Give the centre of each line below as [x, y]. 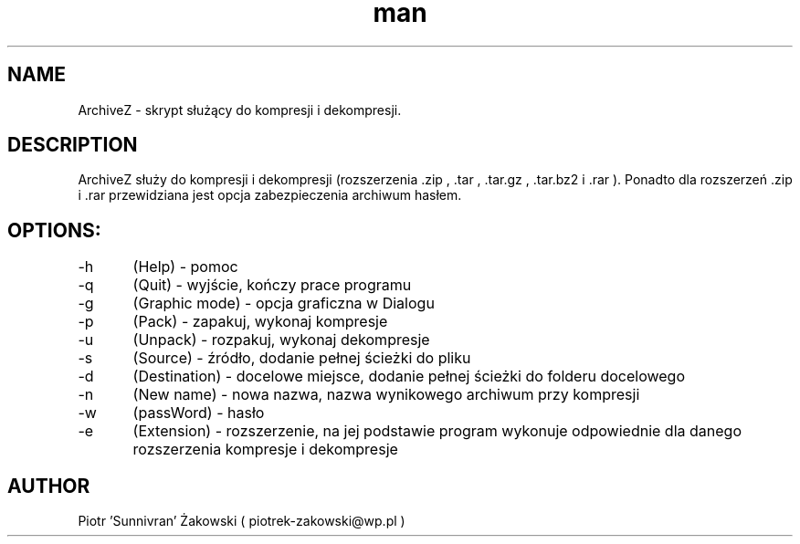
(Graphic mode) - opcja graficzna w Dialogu [284, 303]
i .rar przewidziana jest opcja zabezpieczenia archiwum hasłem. [270, 195]
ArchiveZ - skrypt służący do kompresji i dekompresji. [240, 110]
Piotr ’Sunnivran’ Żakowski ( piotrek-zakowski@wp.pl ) [242, 521]
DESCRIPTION [73, 145]
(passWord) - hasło [199, 413]
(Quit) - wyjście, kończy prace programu [272, 285]
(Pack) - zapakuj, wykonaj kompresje [260, 322]
